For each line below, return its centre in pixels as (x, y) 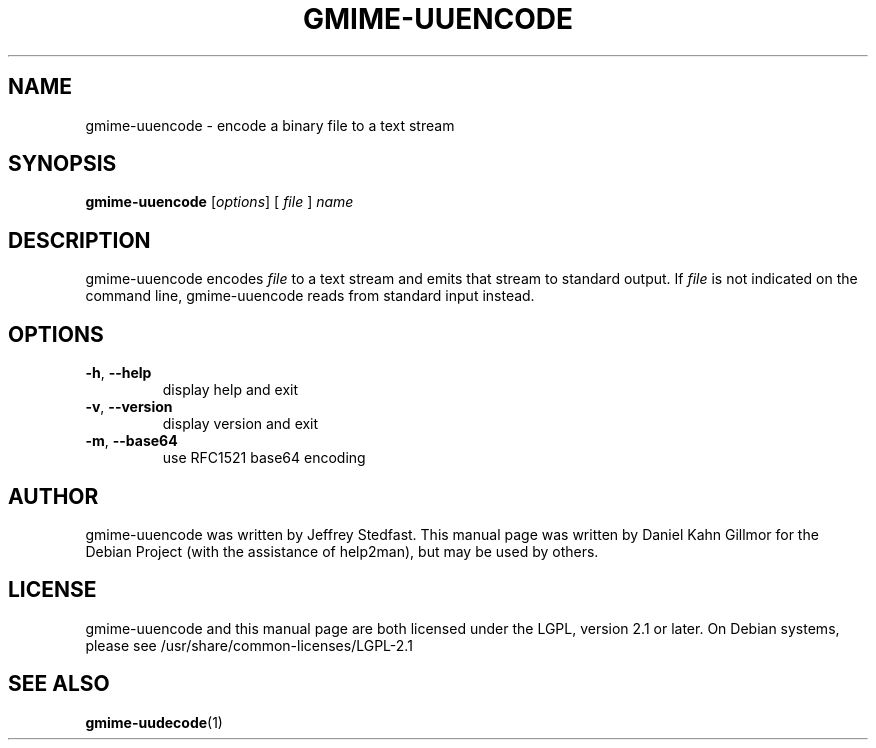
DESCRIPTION (79, 240)
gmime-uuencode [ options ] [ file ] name (219, 202)
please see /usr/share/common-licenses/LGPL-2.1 (249, 645)
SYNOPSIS (62, 164)
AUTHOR (53, 496)
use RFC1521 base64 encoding (264, 458)
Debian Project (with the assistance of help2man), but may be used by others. (342, 551)
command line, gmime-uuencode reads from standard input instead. (310, 296)
